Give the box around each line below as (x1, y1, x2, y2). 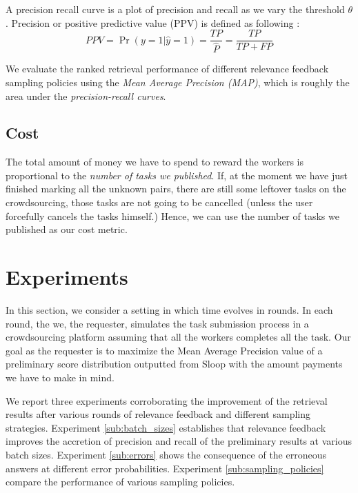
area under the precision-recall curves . (6, 88, 166, 103)
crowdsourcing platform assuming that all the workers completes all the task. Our (6, 330, 351, 344)
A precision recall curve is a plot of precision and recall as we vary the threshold (6, 2, 345, 16)
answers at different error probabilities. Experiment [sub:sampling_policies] (6, 461, 324, 475)
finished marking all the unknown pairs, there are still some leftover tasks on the (6, 181, 346, 196)
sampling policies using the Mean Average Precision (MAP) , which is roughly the (6, 74, 350, 89)
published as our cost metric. (6, 222, 128, 237)
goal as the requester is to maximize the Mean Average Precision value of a (6, 343, 323, 357)
